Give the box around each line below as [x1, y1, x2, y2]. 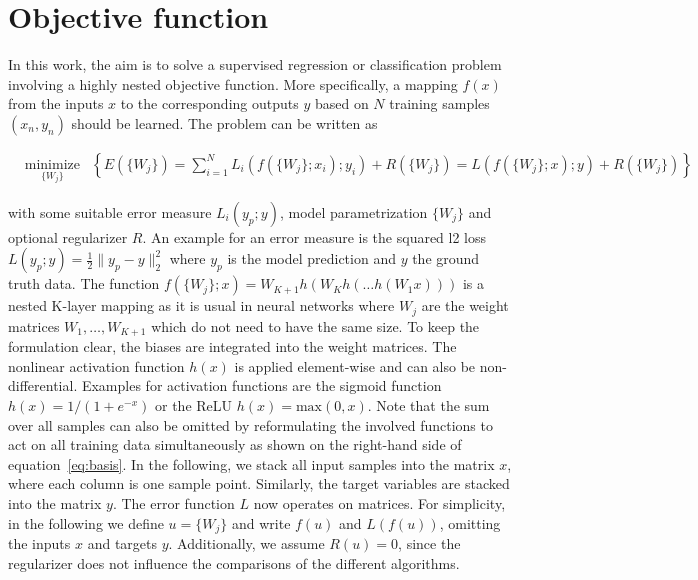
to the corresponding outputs [120, 93, 299, 114]
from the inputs [8, 93, 104, 114]
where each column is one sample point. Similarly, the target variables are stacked [8, 473, 510, 494]
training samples [389, 93, 490, 114]
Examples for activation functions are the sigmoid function [81, 375, 442, 396]
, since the [398, 533, 461, 554]
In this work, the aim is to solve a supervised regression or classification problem [8, 54, 502, 75]
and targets [87, 533, 158, 554]
